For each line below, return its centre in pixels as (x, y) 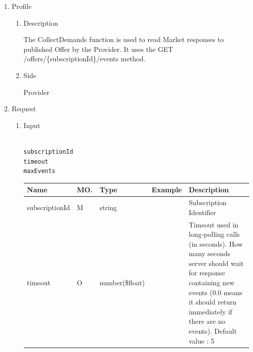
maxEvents (40, 171)
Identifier (202, 212)
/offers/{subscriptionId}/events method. (84, 59)
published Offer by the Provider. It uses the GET (98, 49)
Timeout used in (213, 224)
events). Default (213, 331)
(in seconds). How (216, 243)
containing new (211, 283)
